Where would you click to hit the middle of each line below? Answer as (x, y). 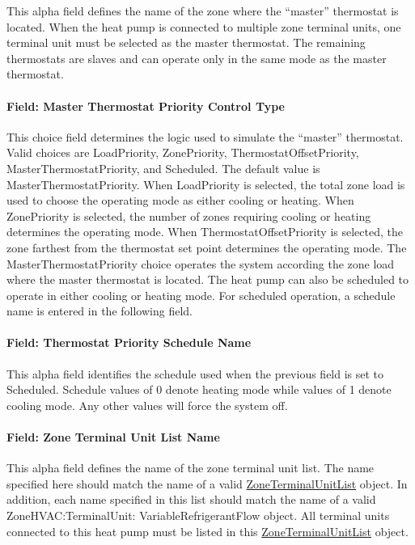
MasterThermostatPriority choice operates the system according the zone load (201, 263)
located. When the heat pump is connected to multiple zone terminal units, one (204, 26)
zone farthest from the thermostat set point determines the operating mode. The (207, 247)
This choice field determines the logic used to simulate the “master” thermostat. (205, 136)
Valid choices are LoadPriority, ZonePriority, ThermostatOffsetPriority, (183, 152)
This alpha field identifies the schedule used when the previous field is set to (195, 373)
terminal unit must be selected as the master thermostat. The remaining (186, 42)
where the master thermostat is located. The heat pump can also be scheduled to (208, 279)
